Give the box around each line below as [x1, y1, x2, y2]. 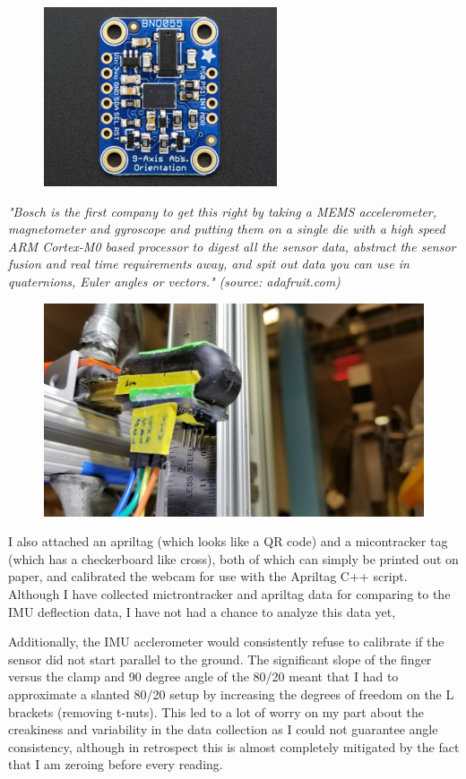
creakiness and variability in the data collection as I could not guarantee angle [8, 720, 438, 739]
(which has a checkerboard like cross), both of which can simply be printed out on [8, 549, 459, 568]
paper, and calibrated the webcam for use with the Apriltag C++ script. [8, 567, 408, 586]
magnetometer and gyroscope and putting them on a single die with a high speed [8, 219, 445, 238]
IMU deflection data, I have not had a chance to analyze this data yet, [8, 602, 396, 621]
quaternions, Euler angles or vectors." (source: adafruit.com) [8, 271, 341, 290]
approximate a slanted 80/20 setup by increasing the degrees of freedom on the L [8, 684, 454, 703]
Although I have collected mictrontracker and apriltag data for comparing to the [8, 585, 451, 604]
